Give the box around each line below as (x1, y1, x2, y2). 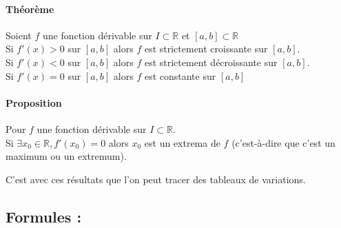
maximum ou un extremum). (6, 149, 127, 163)
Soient (6, 28, 32, 42)
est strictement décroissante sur (144, 54, 278, 69)
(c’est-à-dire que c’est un (231, 135, 335, 149)
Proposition (6, 95, 62, 110)
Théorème (6, 1, 54, 16)
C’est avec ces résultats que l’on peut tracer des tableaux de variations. (6, 172, 306, 186)
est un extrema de (144, 135, 220, 149)
